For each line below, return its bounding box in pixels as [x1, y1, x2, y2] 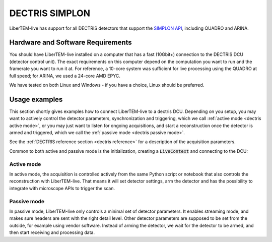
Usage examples [9, 95, 63, 103]
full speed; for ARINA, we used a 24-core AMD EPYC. [9, 73, 120, 79]
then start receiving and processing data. [9, 229, 95, 235]
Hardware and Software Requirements [9, 38, 132, 47]
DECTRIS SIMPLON [9, 8, 91, 19]
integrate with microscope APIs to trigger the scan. [9, 185, 115, 191]
